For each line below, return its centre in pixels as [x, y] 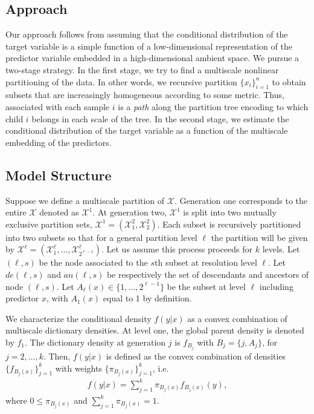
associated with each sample [58, 106]
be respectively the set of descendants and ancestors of [208, 274]
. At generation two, [130, 212]
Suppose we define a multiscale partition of [85, 200]
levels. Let [281, 249]
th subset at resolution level [206, 262]
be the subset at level [206, 286]
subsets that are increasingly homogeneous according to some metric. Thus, [145, 95]
